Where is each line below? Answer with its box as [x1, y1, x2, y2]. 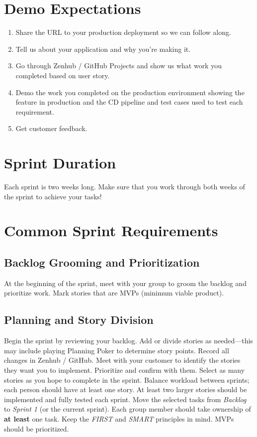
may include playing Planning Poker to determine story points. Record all [4, 345, 229, 355]
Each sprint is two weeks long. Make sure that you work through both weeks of [4, 181, 245, 191]
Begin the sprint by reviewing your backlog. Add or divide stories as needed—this [4, 335, 253, 346]
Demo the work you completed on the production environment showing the [15, 87, 245, 97]
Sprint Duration [4, 152, 116, 173]
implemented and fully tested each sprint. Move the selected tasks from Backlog [4, 394, 247, 404]
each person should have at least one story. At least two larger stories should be [4, 384, 247, 395]
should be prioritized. [4, 423, 69, 434]
